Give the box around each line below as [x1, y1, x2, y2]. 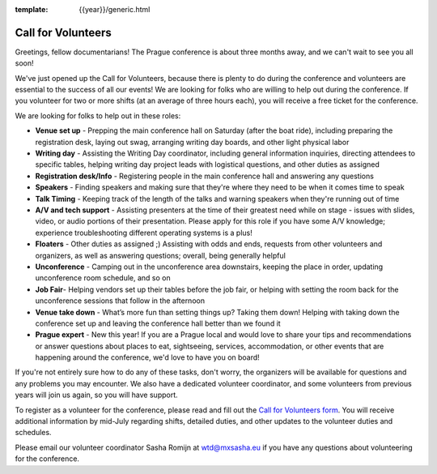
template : [15, 5, 49, 14]
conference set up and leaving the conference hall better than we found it [35, 318, 281, 328]
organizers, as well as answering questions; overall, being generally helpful [35, 250, 286, 260]
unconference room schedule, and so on [35, 273, 171, 283]
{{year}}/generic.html [78, 5, 151, 14]
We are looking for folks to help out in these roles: [15, 110, 181, 121]
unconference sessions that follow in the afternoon [35, 296, 206, 305]
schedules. [15, 428, 52, 438]
